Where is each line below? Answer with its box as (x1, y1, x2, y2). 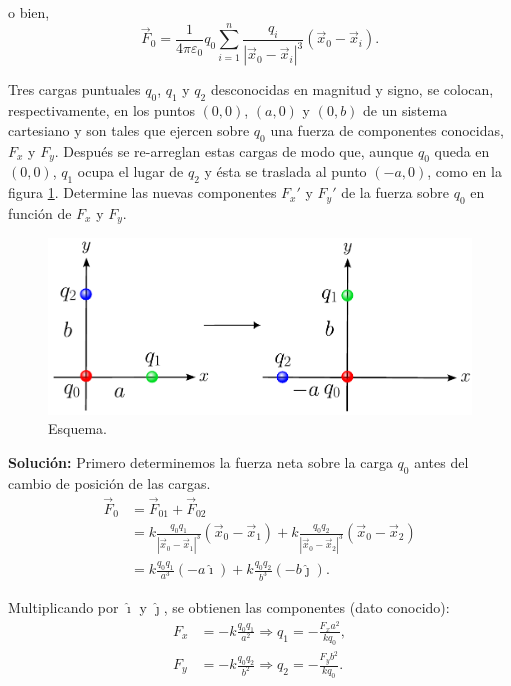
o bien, (8, 2, 50, 22)
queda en (434, 140, 490, 161)
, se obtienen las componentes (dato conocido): (163, 597, 450, 618)
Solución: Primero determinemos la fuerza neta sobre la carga (8, 451, 393, 472)
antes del (414, 451, 469, 472)
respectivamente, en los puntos (8, 100, 195, 121)
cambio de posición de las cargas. (8, 472, 211, 493)
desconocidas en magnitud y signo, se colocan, (210, 79, 494, 100)
